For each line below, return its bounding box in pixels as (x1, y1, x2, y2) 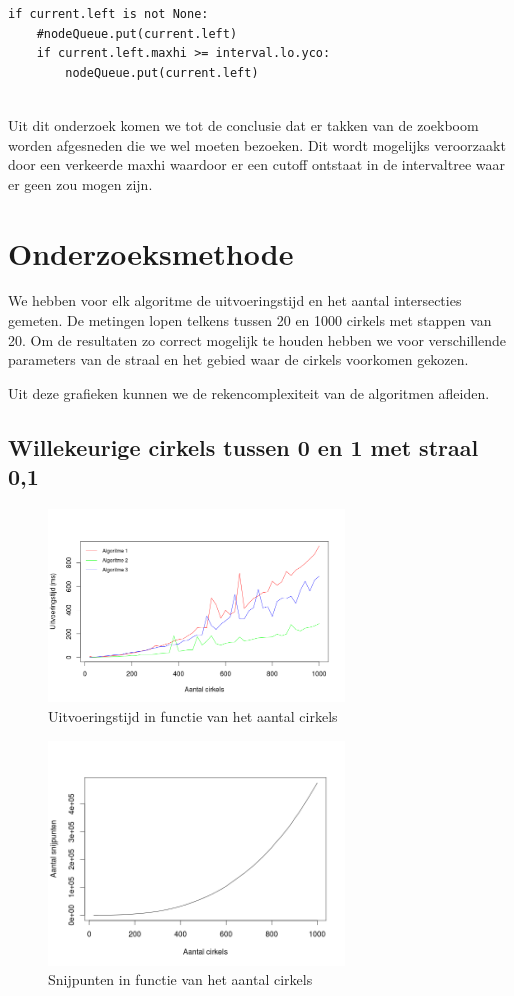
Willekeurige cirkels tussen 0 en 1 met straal (8, 431, 479, 462)
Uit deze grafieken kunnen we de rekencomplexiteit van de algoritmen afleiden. (8, 382, 490, 403)
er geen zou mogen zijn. (8, 173, 153, 194)
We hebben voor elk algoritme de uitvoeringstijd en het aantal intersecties (8, 290, 462, 311)
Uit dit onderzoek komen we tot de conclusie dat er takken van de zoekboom (8, 114, 479, 135)
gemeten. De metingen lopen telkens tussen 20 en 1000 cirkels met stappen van (8, 310, 492, 331)
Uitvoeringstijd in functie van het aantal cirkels (48, 705, 338, 726)
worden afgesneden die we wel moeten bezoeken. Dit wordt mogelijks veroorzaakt (8, 134, 506, 155)
